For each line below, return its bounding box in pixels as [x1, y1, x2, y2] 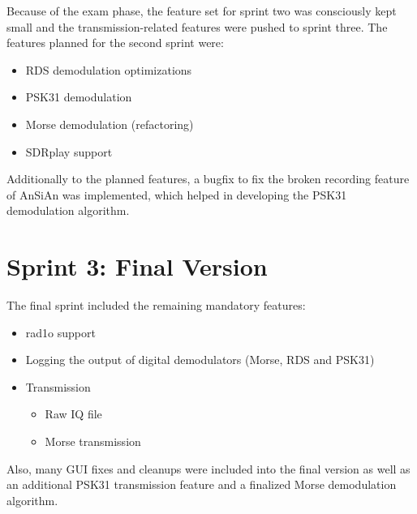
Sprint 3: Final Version [6, 250, 268, 283]
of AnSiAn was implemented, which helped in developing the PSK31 [6, 186, 347, 203]
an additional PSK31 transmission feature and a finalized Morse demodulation [6, 476, 397, 493]
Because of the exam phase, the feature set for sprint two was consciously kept [6, 2, 397, 19]
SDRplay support [25, 143, 113, 160]
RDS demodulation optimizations [25, 61, 192, 78]
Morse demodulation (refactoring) [25, 115, 194, 132]
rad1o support [25, 323, 96, 341]
